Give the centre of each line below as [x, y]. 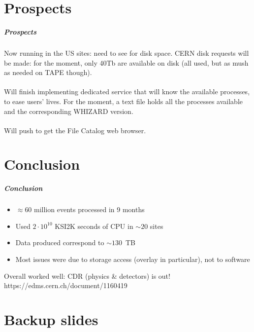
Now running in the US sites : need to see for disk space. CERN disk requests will [127, 53]
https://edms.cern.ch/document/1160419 [66, 285]
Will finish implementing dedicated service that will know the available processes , [127, 92]
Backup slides [51, 319]
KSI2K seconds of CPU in [94, 226]
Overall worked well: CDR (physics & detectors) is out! [87, 276]
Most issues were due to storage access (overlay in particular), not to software [133, 259]
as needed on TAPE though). [48, 72]
